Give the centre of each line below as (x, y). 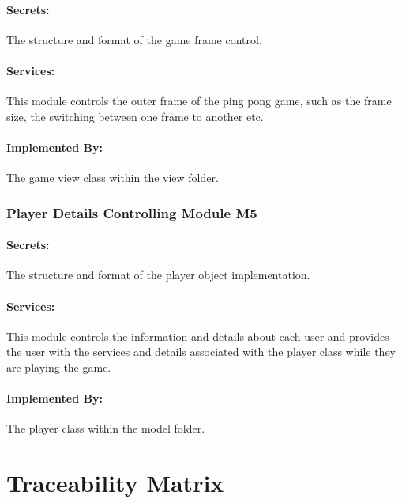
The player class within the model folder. (106, 428)
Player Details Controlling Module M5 (132, 212)
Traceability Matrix (115, 483)
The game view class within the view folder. (113, 178)
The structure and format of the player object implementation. (158, 275)
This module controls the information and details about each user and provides (198, 336)
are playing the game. (59, 367)
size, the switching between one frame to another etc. (135, 116)
